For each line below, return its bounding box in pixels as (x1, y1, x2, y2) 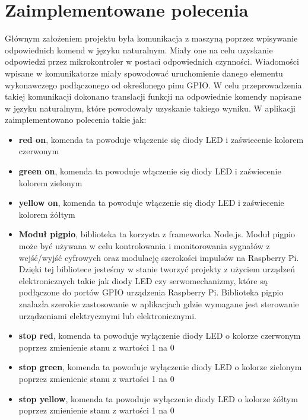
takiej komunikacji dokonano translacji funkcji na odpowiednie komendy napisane (5, 90, 301, 103)
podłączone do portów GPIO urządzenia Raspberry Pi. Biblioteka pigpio (18, 286, 284, 298)
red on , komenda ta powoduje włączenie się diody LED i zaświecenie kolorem (18, 133, 304, 145)
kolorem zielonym (18, 176, 82, 189)
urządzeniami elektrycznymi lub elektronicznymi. (18, 309, 196, 322)
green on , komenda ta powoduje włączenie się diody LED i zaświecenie (18, 165, 281, 177)
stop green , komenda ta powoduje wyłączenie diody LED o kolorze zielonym (18, 361, 302, 373)
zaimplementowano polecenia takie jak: (5, 113, 147, 126)
